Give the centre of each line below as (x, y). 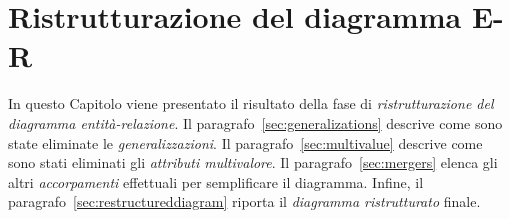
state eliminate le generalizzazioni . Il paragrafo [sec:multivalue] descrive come (245, 142)
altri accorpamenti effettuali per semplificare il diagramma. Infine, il (216, 181)
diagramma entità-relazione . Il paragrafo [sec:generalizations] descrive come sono (255, 122)
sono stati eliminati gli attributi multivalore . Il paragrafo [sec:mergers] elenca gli (253, 162)
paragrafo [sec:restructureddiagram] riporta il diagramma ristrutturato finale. (244, 201)
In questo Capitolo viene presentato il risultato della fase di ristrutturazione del (251, 103)
